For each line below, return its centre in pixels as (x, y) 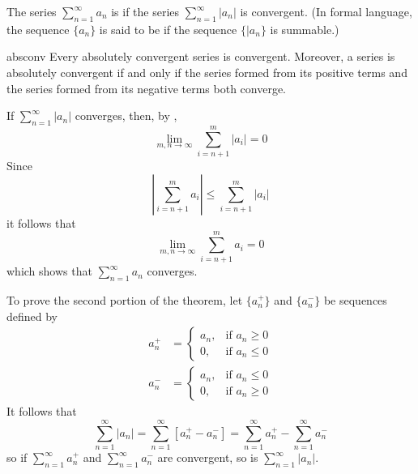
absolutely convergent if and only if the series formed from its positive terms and (207, 72)
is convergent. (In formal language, (326, 11)
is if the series (145, 11)
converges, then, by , (126, 115)
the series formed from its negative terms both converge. (147, 88)
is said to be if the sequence (168, 29)
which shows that (49, 271)
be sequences (355, 300)
